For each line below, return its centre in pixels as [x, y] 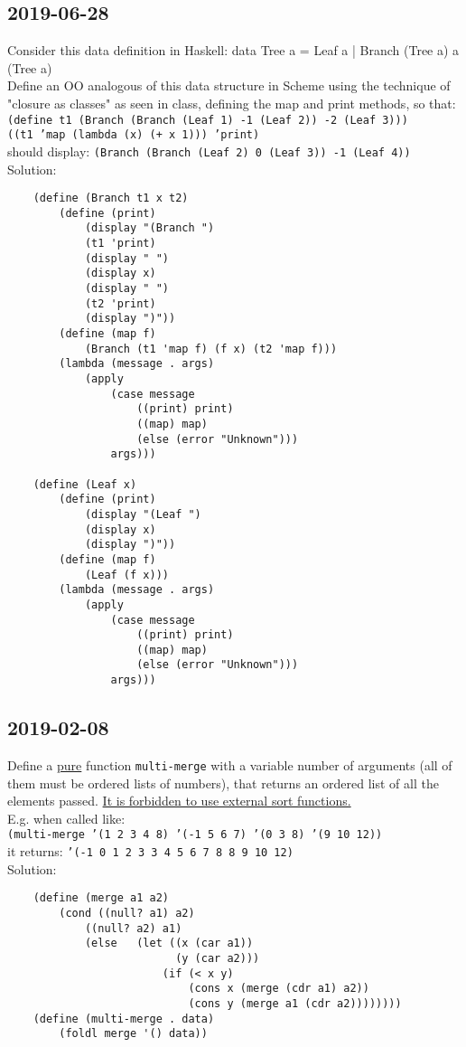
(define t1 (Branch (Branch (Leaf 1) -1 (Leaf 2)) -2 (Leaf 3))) [208, 120]
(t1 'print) [120, 244]
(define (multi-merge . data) [124, 1019]
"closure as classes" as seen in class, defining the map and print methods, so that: [232, 103]
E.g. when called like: [66, 818]
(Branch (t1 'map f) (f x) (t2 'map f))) [211, 349]
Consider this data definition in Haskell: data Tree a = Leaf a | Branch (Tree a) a [233, 50]
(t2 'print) [120, 303]
